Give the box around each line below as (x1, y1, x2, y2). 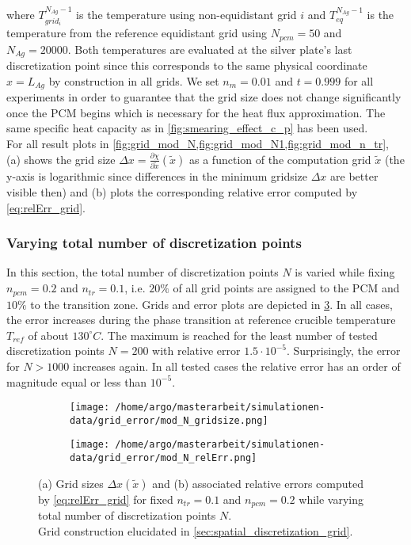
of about (28, 326, 69, 343)
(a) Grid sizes (38, 474, 104, 491)
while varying (299, 490, 364, 507)
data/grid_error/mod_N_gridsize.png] (70, 414, 268, 426)
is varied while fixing (295, 264, 395, 280)
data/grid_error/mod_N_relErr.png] (70, 452, 257, 464)
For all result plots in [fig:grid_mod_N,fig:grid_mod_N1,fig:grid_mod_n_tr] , (6, 135, 389, 152)
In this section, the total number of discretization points (6, 264, 279, 280)
